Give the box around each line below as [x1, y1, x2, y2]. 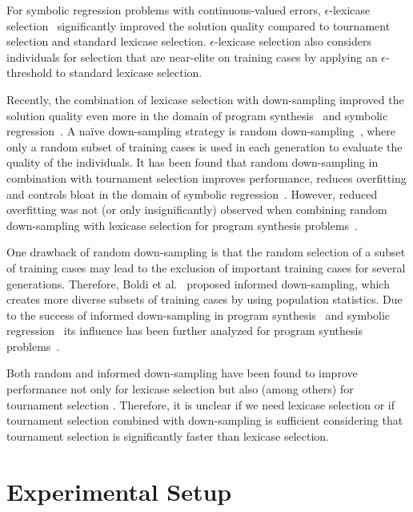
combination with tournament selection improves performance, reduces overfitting [6, 169, 407, 186]
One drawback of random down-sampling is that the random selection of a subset [6, 244, 406, 260]
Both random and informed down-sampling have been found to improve [6, 365, 358, 381]
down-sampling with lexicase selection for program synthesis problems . [6, 216, 358, 233]
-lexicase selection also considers [214, 33, 371, 50]
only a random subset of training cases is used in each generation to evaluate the [6, 138, 403, 155]
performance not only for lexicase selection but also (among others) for [6, 381, 354, 397]
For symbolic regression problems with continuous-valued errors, [6, 2, 321, 18]
